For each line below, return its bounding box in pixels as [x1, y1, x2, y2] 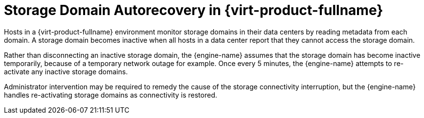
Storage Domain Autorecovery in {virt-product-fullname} [4, 2, 383, 18]
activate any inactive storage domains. [4, 67, 128, 76]
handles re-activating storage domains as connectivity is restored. [4, 90, 218, 99]
